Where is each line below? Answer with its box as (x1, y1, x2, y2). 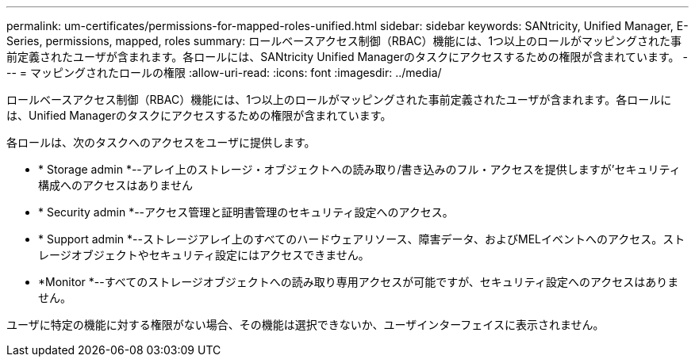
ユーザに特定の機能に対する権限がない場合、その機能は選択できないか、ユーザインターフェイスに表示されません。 (6, 318, 605, 331)
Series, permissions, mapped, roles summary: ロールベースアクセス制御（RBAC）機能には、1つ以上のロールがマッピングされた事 (6, 34, 682, 48)
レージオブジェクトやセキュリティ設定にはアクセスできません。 (38, 248, 370, 262)
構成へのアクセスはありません (38, 178, 193, 192)
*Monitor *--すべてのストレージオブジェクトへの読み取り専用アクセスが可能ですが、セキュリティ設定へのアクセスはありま (38, 275, 679, 288)
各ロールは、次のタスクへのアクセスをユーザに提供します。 (6, 136, 316, 149)
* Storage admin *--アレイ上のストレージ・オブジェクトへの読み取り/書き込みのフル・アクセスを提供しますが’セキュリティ (38, 162, 681, 176)
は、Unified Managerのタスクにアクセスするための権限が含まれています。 (6, 109, 392, 122)
